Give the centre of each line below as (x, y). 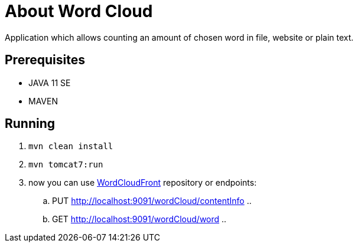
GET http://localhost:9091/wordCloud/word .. (139, 219)
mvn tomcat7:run (66, 165)
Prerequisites (45, 60)
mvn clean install (71, 146)
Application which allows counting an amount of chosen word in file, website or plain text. (179, 37)
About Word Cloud (79, 11)
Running (30, 124)
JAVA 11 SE (50, 83)
